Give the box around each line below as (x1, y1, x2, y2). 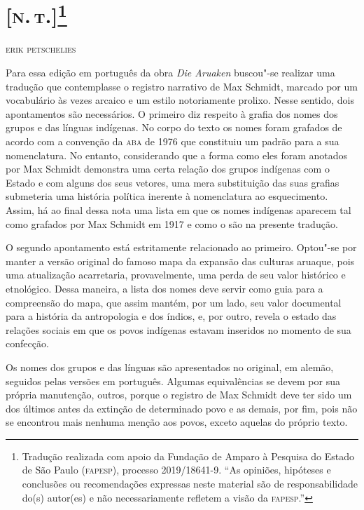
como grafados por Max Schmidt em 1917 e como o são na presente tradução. (6, 216, 338, 231)
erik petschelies (6, 41, 76, 56)
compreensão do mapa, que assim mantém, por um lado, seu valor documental (6, 295, 342, 309)
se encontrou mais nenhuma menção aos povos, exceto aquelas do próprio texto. (6, 415, 348, 429)
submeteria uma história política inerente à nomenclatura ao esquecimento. (6, 189, 328, 203)
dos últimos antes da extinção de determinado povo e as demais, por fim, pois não (6, 401, 358, 415)
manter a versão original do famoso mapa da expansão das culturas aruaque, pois (6, 253, 355, 268)
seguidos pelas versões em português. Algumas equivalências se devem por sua (6, 373, 340, 388)
